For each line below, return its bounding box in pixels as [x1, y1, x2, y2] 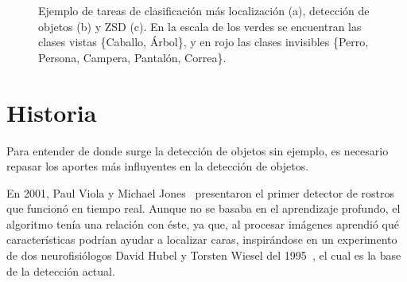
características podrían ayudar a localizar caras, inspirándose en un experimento [6, 231, 397, 248]
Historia [6, 96, 97, 128]
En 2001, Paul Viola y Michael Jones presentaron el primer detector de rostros [6, 184, 395, 201]
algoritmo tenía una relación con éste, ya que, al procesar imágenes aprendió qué [6, 215, 399, 232]
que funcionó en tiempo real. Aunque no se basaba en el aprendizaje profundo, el [6, 200, 401, 217]
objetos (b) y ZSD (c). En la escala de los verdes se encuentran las [38, 18, 362, 34]
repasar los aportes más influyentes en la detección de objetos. [6, 158, 309, 174]
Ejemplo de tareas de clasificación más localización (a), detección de [38, 2, 370, 18]
